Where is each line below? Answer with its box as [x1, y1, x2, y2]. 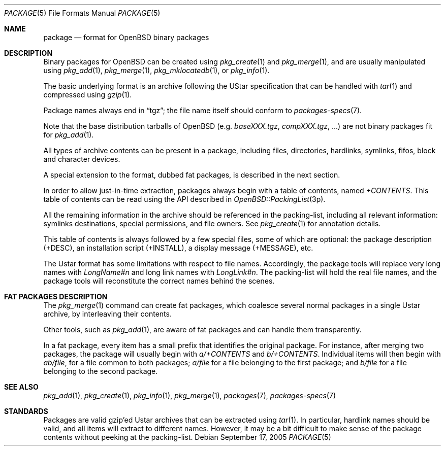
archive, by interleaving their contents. [43, 309, 172, 318]
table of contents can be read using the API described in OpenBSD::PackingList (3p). [43, 195, 326, 203]
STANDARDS [4, 407, 48, 416]
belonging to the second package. [43, 367, 158, 375]
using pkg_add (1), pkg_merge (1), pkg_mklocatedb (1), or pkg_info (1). [43, 66, 270, 75]
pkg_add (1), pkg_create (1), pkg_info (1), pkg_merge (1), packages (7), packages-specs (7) [43, 391, 336, 400]
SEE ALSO [4, 383, 39, 391]
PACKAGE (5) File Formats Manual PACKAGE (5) [4, 9, 161, 17]
